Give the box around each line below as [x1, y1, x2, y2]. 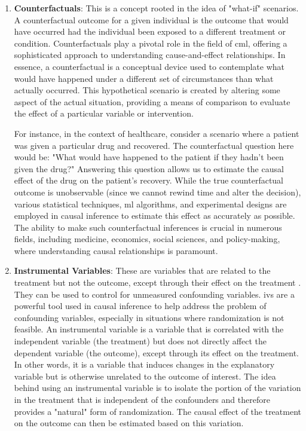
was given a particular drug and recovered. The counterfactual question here [14, 139, 294, 151]
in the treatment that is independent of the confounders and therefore [14, 393, 270, 405]
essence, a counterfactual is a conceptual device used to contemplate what [14, 60, 284, 72]
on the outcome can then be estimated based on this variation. [14, 417, 244, 429]
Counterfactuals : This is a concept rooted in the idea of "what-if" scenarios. [14, 2, 299, 14]
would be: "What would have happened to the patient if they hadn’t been [14, 151, 284, 163]
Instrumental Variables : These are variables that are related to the [14, 264, 271, 277]
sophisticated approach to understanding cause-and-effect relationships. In [14, 48, 286, 61]
